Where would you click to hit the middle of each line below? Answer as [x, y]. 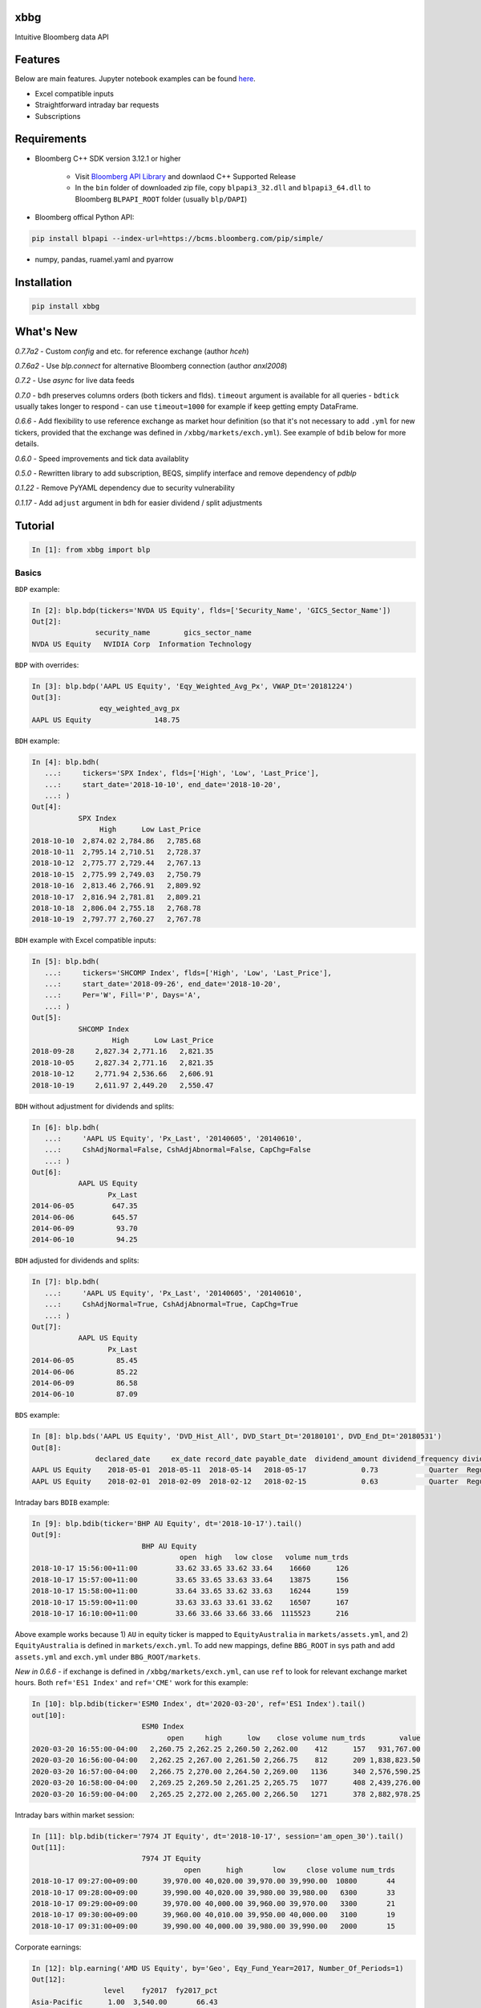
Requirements [51, 139]
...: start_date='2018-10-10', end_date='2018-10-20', [163, 784]
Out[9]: [46, 1535]
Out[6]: [46, 1172]
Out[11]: [49, 1847]
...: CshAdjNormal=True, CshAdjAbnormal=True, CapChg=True [171, 1304]
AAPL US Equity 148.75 [106, 720]
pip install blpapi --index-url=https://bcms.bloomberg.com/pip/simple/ [178, 239]
